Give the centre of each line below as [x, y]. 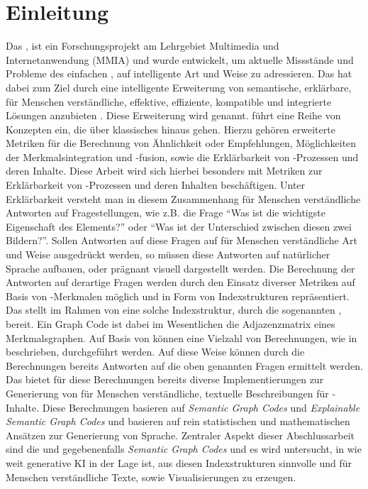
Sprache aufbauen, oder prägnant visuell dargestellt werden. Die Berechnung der [180, 268]
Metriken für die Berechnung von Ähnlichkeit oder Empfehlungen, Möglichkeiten [181, 143]
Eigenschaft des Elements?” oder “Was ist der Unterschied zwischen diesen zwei [179, 226]
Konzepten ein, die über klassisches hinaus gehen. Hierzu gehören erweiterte [171, 129]
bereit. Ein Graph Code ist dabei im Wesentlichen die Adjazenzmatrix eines [171, 324]
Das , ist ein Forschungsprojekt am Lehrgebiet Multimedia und [143, 46]
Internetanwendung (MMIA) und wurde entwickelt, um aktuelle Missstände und [180, 59]
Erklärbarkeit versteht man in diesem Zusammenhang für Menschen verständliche [183, 198]
